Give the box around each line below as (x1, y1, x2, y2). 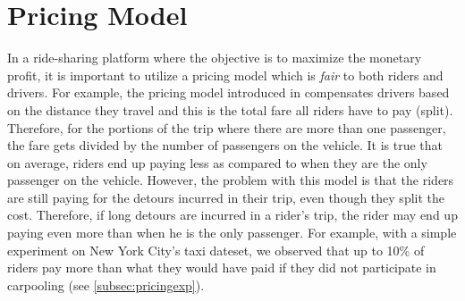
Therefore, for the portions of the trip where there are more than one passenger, (7, 118, 446, 137)
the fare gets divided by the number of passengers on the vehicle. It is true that (7, 136, 444, 155)
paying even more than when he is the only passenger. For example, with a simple (7, 223, 457, 242)
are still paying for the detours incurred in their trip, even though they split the (7, 188, 445, 206)
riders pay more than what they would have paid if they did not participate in (7, 258, 436, 277)
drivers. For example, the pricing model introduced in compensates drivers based (7, 83, 450, 102)
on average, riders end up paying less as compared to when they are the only (7, 153, 427, 171)
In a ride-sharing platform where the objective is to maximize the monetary (7, 48, 422, 67)
